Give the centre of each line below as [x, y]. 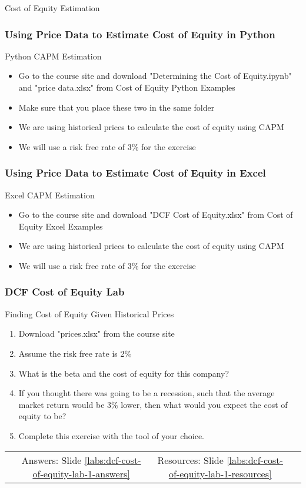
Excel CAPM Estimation [50, 195]
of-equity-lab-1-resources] [220, 473]
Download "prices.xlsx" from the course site [97, 333]
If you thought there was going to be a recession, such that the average [147, 393]
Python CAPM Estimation [53, 56]
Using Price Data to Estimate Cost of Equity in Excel [135, 173]
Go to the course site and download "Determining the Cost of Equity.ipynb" [155, 76]
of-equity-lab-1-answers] [81, 473]
